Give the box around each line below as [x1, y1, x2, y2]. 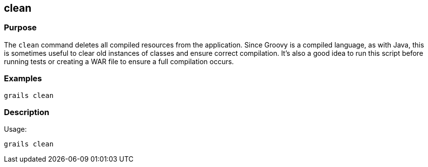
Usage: [4, 125, 27, 134]
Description [4, 107, 50, 117]
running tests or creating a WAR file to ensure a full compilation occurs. [4, 57, 234, 66]
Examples [4, 73, 42, 84]
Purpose [4, 23, 37, 33]
